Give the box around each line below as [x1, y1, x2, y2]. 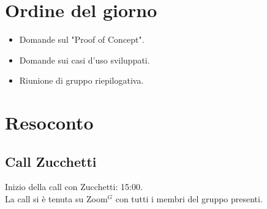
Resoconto [5, 110, 94, 135]
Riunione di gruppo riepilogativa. [19, 74, 144, 87]
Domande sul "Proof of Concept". [19, 33, 145, 46]
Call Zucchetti [5, 152, 97, 170]
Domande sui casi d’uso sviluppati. [19, 53, 150, 66]
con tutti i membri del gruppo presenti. [115, 193, 263, 205]
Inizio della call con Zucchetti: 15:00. [5, 180, 143, 193]
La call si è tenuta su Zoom [5, 193, 108, 205]
